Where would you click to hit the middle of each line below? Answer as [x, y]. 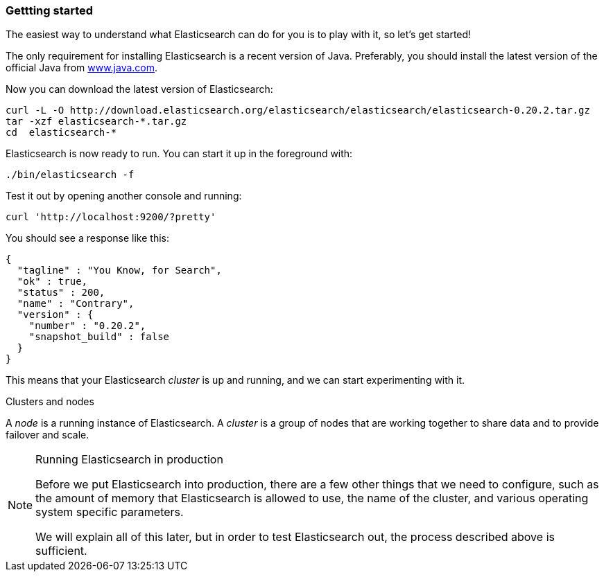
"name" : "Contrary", [76, 304]
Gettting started [50, 10]
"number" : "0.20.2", [87, 326]
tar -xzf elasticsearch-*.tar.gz [96, 122]
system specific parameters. [110, 512]
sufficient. [61, 551]
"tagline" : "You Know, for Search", [119, 270]
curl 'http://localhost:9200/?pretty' [111, 217]
